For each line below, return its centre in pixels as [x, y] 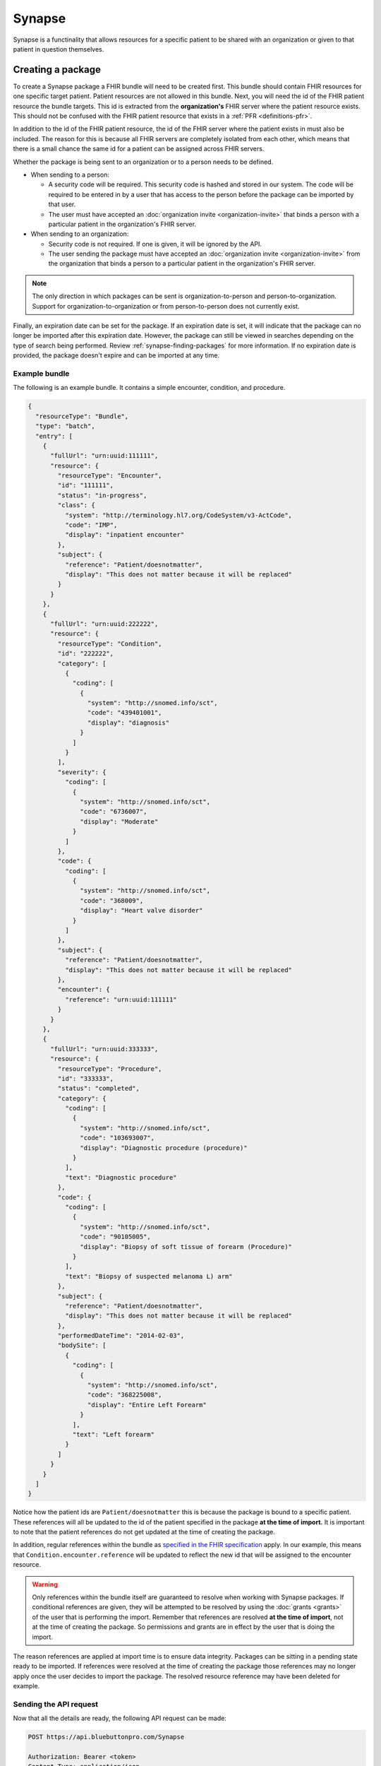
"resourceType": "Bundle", [82, 416]
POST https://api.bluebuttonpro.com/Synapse [106, 1737]
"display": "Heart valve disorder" [141, 911]
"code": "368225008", [125, 1395]
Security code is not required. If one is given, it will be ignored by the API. [155, 244]
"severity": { [82, 772]
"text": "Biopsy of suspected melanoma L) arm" [149, 1276]
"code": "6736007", [114, 812]
